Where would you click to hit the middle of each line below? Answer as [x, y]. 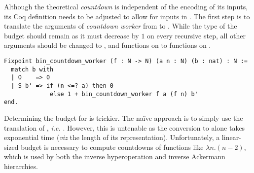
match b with [32, 69]
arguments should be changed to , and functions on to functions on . [108, 45]
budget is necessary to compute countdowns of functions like [112, 147]
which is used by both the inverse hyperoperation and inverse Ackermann [115, 156]
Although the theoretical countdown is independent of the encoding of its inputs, [126, 6]
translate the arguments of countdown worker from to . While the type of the [121, 26]
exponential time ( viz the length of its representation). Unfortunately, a [112, 137]
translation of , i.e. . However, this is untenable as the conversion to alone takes [125, 127]
